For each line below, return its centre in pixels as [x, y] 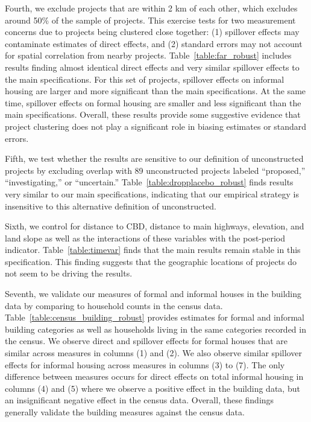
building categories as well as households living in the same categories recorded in [155, 329]
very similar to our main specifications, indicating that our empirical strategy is [152, 193]
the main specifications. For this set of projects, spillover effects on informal [145, 79]
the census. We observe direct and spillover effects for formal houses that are [146, 341]
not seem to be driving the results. [69, 273]
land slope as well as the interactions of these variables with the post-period [145, 238]
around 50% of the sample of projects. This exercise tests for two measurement [150, 20]
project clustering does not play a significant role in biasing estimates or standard [156, 126]
